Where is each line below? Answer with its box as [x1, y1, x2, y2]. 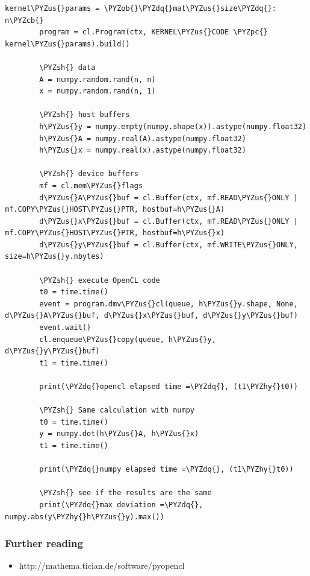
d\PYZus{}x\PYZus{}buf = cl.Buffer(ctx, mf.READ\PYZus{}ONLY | [39, 217, 298, 226]
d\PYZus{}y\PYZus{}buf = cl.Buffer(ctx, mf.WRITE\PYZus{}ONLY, [39, 240, 298, 249]
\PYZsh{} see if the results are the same [39, 489, 212, 498]
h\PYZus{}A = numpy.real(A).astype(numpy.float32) [39, 134, 246, 143]
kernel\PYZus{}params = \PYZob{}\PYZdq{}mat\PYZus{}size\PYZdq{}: [5, 4, 277, 13]
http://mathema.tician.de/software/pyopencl [19, 559, 185, 572]
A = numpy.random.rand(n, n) [39, 75, 156, 84]
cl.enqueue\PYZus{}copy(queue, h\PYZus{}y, [39, 335, 216, 344]
